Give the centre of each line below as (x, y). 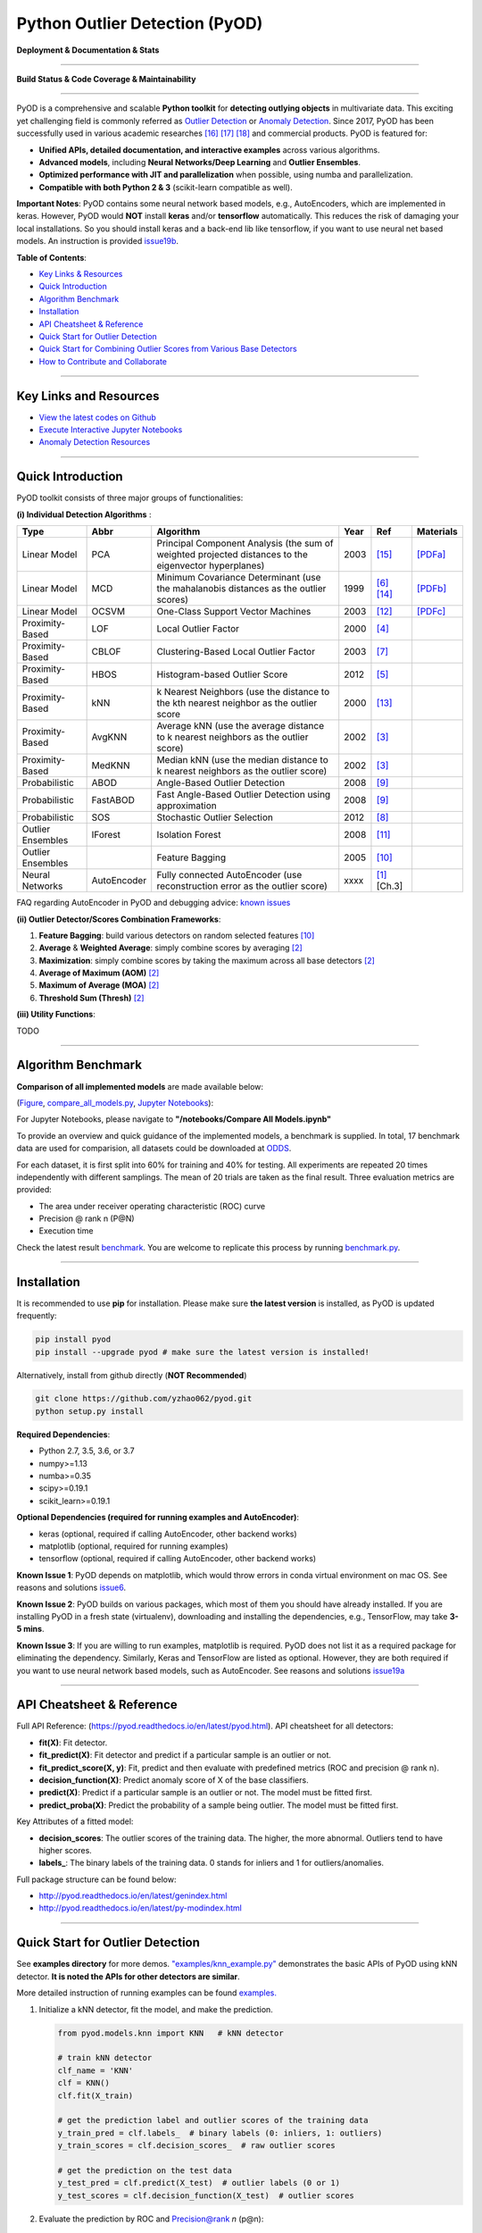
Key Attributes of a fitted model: (75, 1821)
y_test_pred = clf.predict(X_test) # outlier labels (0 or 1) (199, 2183)
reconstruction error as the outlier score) (242, 886)
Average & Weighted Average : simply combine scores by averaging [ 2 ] (170, 948)
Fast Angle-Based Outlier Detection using (244, 795)
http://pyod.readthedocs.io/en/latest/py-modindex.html (141, 1908)
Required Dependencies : (63, 1434)
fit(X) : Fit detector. (73, 1743)
